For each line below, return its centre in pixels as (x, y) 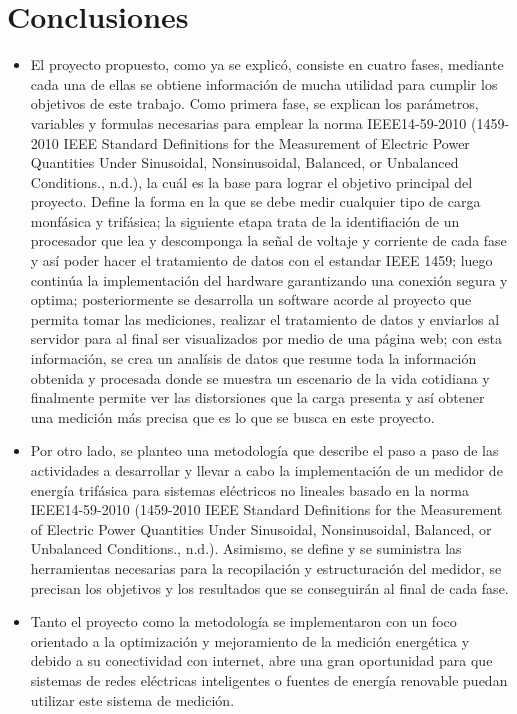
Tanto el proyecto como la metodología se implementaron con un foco (243, 621)
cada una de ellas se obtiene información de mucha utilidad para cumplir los (264, 83)
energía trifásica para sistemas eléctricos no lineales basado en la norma (249, 489)
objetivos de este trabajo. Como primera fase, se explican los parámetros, (254, 103)
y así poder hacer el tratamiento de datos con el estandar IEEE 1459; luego (261, 260)
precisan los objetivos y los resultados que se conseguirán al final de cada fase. (269, 587)
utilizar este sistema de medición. (132, 699)
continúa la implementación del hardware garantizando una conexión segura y (269, 279)
